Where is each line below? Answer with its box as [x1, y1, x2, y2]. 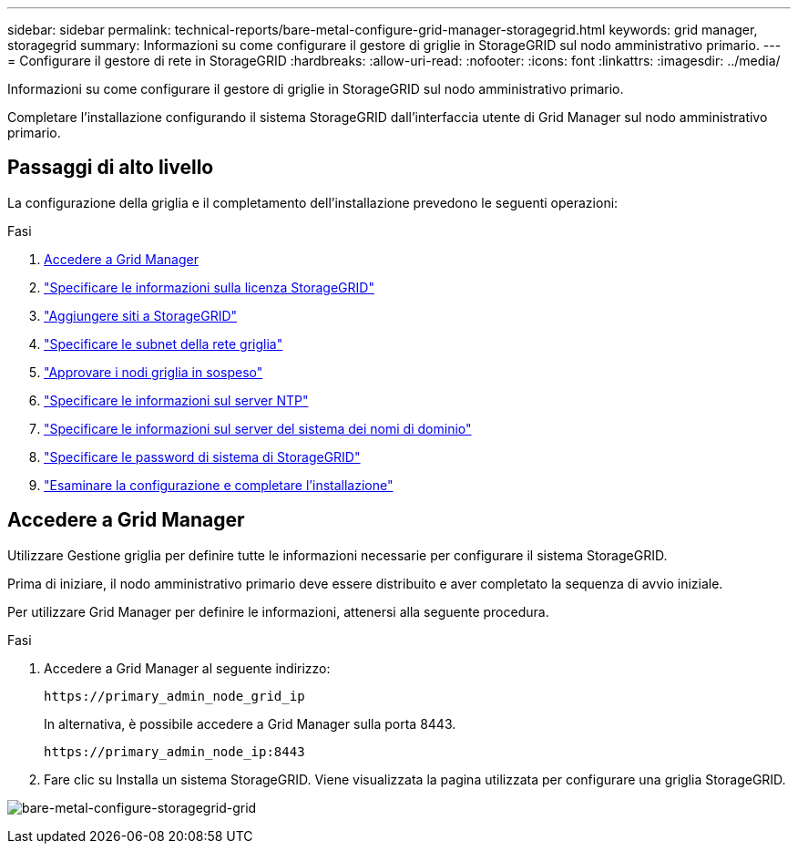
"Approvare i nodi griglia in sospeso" [44, 364, 263, 380]
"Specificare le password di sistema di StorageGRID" [44, 448, 361, 465]
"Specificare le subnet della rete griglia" [44, 335, 283, 352]
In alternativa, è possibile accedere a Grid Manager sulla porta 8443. [44, 715, 456, 732]
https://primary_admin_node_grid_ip [44, 688, 305, 703]
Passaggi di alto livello [7, 156, 214, 179]
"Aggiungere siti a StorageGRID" [44, 307, 238, 323]
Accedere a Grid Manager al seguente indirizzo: [44, 660, 331, 676]
